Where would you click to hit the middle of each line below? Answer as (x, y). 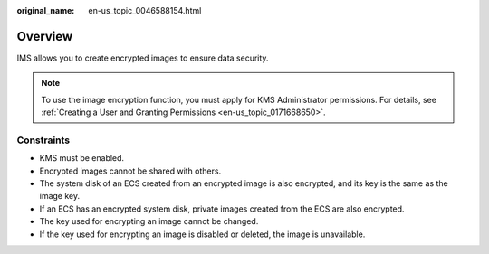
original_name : (46, 10)
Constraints (43, 140)
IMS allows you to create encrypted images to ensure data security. (143, 58)
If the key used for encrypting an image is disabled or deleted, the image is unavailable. (202, 234)
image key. (60, 196)
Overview (45, 36)
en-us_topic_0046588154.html (145, 10)
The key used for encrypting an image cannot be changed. (149, 221)
